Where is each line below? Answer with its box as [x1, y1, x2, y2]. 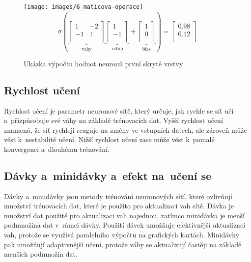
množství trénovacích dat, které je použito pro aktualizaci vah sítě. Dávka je [4, 201, 234, 211]
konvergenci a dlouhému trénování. [4, 144, 110, 154]
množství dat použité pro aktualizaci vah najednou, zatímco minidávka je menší [4, 210, 245, 220]
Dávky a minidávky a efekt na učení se [4, 168, 212, 183]
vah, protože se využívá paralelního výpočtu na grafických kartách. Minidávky [4, 230, 240, 240]
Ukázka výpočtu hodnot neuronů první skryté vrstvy [24, 58, 183, 68]
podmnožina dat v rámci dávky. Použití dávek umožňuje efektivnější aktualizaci [4, 220, 246, 230]
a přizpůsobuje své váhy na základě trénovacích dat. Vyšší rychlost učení [4, 115, 223, 125]
